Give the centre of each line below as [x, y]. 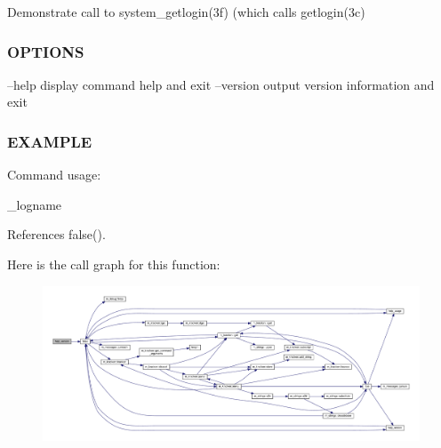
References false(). [56, 234]
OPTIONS [46, 51]
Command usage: [54, 175]
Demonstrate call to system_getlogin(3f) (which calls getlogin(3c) [186, 12]
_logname [35, 204]
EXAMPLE [50, 141]
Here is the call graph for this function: [114, 264]
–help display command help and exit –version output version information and [221, 84]
